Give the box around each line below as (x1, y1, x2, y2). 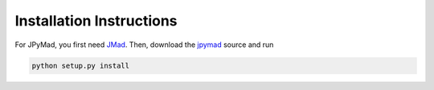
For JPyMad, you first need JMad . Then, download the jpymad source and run (14, 40, 274, 49)
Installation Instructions (14, 12, 178, 29)
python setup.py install (31, 61, 130, 70)
